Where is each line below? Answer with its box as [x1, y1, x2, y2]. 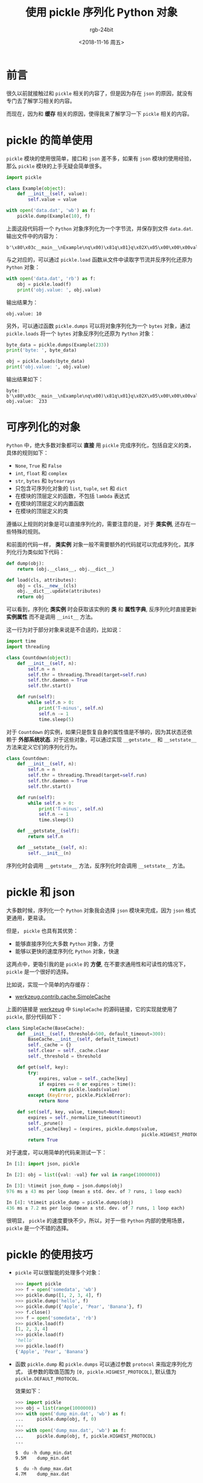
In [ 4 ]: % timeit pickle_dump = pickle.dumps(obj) [6, 1199, 134, 1205]
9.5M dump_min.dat [14, 1455, 69, 1461]
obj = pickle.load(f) [17, 281, 71, 287]
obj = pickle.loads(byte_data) [6, 358, 85, 364]
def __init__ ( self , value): [17, 191, 88, 197]
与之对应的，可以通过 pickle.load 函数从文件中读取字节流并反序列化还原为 [6, 256, 193, 263]
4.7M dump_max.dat [14, 1471, 69, 1477]
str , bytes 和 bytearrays [14, 477, 76, 484]
